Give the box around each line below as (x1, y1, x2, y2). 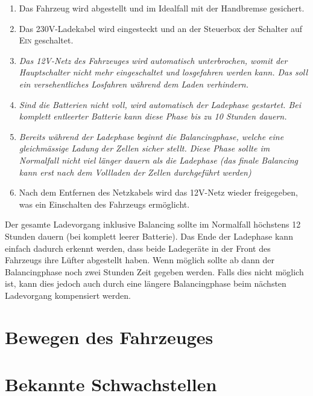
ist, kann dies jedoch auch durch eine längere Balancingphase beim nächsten (5, 277, 286, 290)
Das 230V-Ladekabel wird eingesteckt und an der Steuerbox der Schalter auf (19, 22, 303, 34)
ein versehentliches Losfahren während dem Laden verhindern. (19, 77, 248, 90)
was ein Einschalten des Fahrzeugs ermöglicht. (19, 197, 190, 210)
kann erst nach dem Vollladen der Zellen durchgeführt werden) (19, 165, 251, 178)
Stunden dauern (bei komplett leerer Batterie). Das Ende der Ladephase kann (5, 229, 293, 242)
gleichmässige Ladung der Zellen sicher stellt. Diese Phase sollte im (19, 142, 270, 155)
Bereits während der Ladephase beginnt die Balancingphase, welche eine (19, 130, 284, 142)
